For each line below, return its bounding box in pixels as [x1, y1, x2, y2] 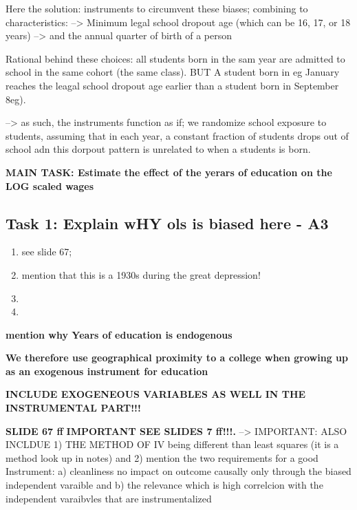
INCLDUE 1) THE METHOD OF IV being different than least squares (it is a [6, 437, 339, 451]
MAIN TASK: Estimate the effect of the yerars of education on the [6, 164, 332, 179]
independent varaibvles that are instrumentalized [6, 491, 212, 505]
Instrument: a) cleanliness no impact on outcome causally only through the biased [6, 464, 351, 478]
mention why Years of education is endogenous [6, 327, 232, 341]
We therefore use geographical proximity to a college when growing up [6, 350, 348, 365]
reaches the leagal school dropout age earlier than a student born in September [6, 78, 339, 92]
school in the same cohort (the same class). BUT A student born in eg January [6, 65, 340, 79]
